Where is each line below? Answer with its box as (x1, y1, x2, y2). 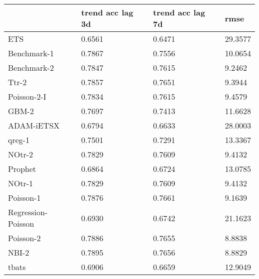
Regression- (8, 206, 48, 218)
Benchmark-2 (8, 62, 54, 73)
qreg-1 (8, 134, 30, 145)
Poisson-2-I (8, 91, 46, 102)
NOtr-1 (8, 177, 33, 189)
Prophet (8, 163, 36, 174)
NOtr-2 (8, 148, 33, 160)
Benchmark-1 (8, 47, 54, 59)
